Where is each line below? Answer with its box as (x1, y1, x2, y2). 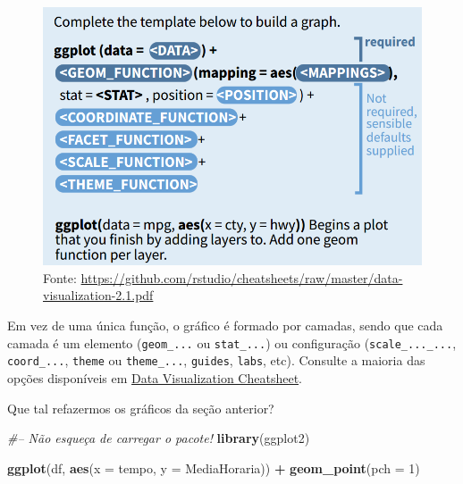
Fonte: (43, 268, 77, 287)
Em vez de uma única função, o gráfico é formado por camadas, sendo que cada (7, 316, 443, 335)
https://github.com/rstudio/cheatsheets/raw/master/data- (80, 268, 403, 287)
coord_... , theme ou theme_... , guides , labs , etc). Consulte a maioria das (7, 351, 425, 370)
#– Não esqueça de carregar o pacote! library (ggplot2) (7, 429, 310, 447)
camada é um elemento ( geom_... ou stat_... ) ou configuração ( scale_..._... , (7, 333, 457, 352)
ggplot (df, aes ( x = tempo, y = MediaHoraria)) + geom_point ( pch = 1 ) (7, 458, 420, 477)
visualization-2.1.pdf (43, 286, 154, 305)
